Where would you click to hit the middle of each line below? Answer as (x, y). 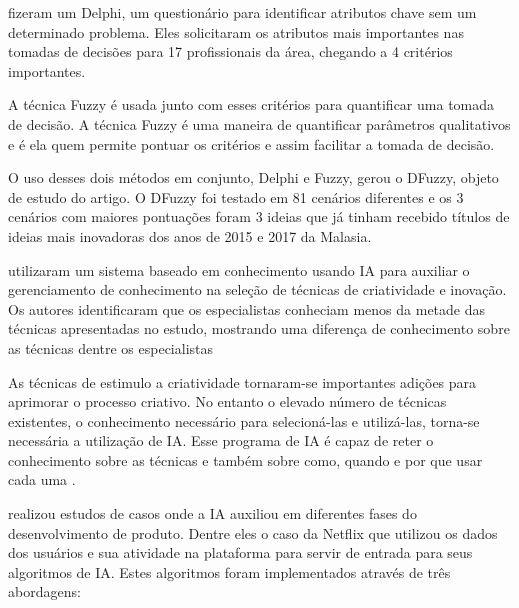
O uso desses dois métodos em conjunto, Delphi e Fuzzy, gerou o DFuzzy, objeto (253, 177)
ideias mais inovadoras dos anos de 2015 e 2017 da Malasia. (190, 235)
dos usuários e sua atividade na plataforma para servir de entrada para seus (240, 552)
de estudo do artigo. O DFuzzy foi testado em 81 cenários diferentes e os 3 (236, 196)
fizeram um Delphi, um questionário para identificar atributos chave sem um (242, 12)
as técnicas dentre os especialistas (111, 347)
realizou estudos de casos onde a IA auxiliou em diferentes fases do (212, 513)
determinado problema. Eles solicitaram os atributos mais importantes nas (236, 31)
